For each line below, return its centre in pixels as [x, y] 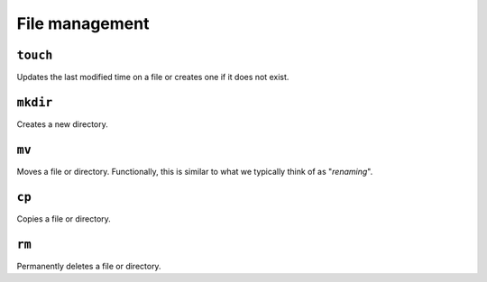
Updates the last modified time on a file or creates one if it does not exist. [153, 77]
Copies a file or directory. [64, 218]
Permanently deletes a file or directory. [89, 266]
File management [83, 23]
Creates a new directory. [62, 124]
